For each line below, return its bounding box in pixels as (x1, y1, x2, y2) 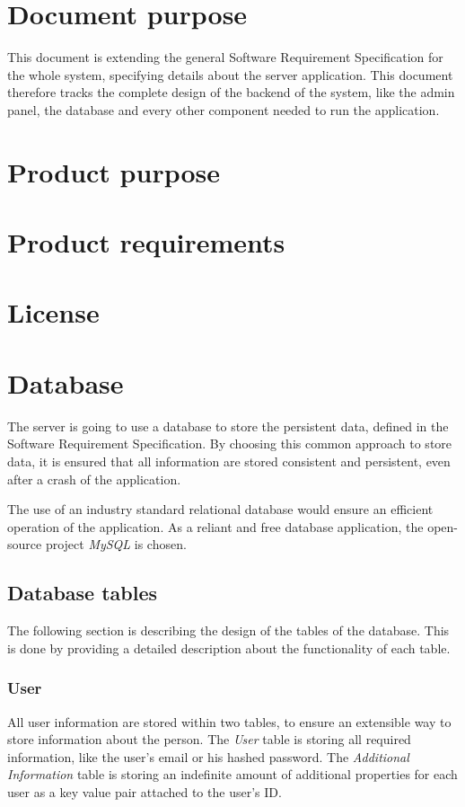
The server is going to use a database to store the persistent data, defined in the (7, 416, 449, 435)
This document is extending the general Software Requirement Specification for (7, 48, 443, 67)
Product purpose (7, 153, 221, 190)
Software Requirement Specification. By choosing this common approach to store (7, 434, 452, 453)
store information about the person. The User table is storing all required (7, 730, 411, 749)
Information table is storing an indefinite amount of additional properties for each (7, 765, 458, 784)
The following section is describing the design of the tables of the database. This (7, 621, 450, 640)
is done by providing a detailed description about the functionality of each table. (7, 638, 451, 657)
